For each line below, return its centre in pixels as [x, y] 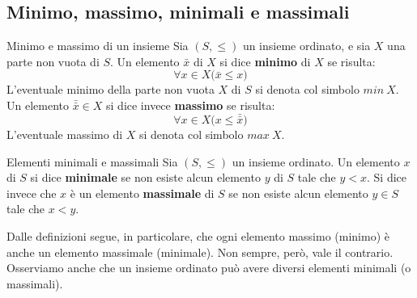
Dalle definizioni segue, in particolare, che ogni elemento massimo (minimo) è [198, 235]
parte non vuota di [53, 61]
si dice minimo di [265, 61]
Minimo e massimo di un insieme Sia [98, 46]
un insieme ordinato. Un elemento [316, 161]
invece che [32, 193]
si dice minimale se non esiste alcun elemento [145, 177]
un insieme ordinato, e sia [306, 46]
